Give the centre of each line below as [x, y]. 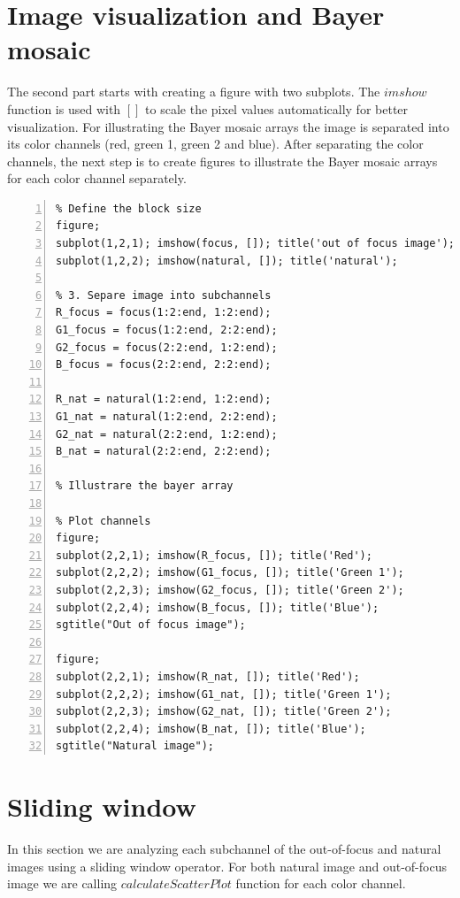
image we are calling [62, 883]
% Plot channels [103, 521]
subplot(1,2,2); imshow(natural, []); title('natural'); [227, 261]
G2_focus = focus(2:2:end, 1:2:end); [167, 347]
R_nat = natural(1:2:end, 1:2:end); [164, 399]
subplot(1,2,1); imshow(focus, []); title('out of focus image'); [256, 244]
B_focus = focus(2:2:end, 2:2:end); [164, 365]
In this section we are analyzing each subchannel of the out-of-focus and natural [224, 848]
